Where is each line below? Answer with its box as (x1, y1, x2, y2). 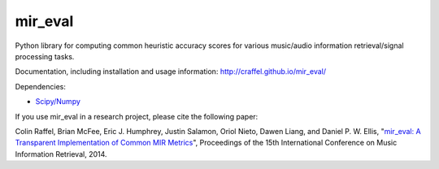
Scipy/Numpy (35, 97, 81, 106)
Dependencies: (15, 81, 67, 91)
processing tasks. (15, 51, 75, 61)
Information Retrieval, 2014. (15, 149, 107, 158)
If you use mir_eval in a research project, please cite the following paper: (15, 111, 259, 121)
